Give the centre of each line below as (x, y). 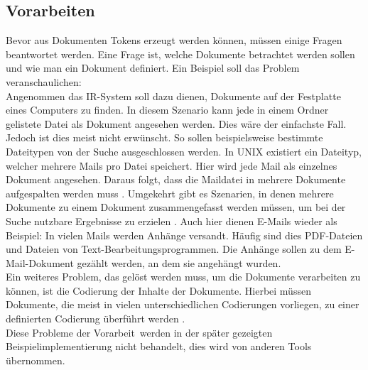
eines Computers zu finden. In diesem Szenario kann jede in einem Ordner (167, 110)
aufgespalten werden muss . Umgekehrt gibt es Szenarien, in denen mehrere (170, 193)
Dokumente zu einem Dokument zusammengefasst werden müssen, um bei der (176, 207)
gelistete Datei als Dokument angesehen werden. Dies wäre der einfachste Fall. (176, 123)
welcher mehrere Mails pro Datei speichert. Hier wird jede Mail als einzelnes (172, 165)
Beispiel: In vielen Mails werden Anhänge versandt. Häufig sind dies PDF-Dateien (184, 235)
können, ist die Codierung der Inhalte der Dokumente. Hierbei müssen (158, 290)
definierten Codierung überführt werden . (96, 319)
